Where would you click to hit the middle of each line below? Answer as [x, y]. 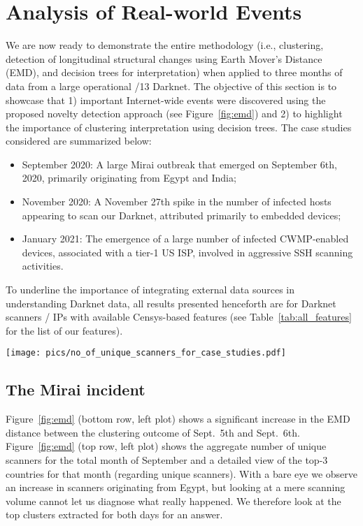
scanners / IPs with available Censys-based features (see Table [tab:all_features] [179, 317]
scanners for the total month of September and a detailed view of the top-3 [167, 460]
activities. [43, 266]
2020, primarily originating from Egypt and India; [129, 178]
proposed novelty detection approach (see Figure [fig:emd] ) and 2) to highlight [174, 114]
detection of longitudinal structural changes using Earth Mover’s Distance [164, 58]
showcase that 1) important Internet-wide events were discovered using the [166, 100]
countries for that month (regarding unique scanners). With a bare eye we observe [182, 473]
